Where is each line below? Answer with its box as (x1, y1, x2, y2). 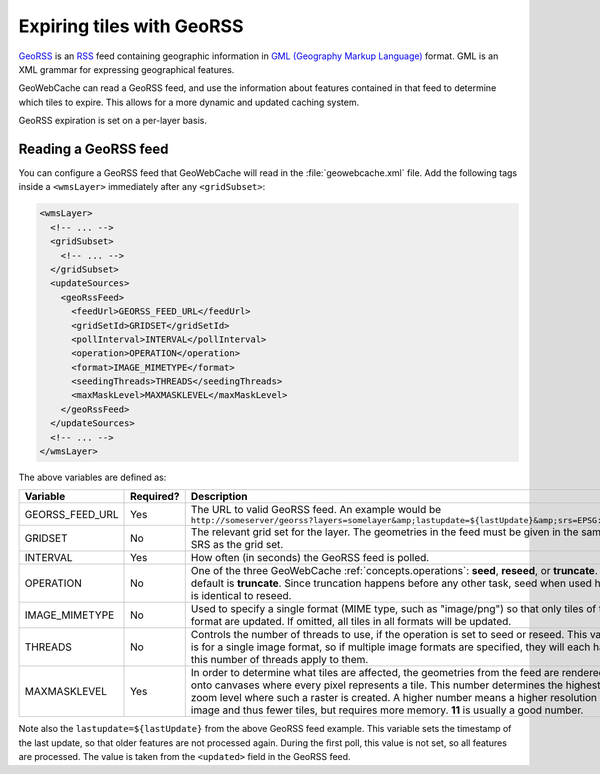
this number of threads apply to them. (190, 653, 369, 667)
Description (190, 490, 248, 504)
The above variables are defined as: (18, 471, 167, 484)
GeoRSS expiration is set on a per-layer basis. (18, 115, 207, 127)
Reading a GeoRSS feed (18, 140, 169, 157)
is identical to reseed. (190, 589, 292, 603)
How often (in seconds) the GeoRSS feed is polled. (190, 551, 430, 565)
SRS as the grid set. (190, 538, 284, 552)
